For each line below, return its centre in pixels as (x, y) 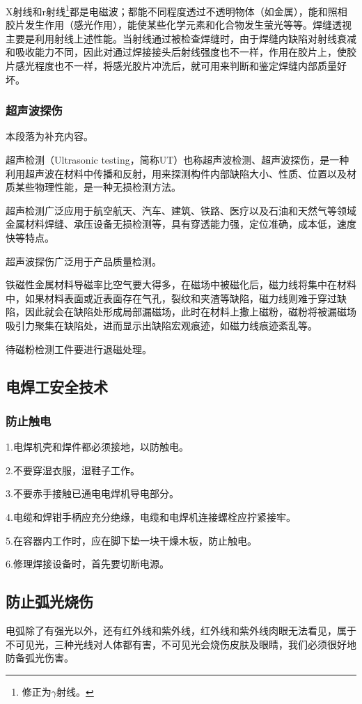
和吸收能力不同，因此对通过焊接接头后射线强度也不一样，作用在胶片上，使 (176, 52)
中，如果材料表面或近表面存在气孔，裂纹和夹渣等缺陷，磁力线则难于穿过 (171, 298)
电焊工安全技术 (57, 386)
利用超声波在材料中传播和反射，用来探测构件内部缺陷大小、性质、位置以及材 (181, 173)
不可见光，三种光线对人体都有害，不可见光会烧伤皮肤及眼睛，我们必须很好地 (181, 644)
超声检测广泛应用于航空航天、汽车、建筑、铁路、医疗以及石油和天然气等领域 (181, 210)
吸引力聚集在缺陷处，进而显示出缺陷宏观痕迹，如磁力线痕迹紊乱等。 (162, 325)
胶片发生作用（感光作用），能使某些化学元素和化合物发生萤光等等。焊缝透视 (179, 25)
